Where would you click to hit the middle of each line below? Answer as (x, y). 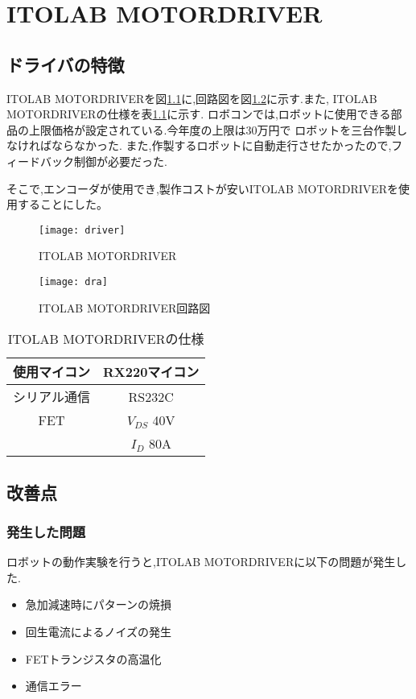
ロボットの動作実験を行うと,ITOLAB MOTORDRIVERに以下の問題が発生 (201, 562)
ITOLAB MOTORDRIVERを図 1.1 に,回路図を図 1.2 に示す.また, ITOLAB (192, 98)
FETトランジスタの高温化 (93, 658)
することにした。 (62, 204)
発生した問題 (46, 531)
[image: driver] (82, 230)
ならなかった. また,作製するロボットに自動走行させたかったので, (221, 145)
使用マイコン (52, 372)
